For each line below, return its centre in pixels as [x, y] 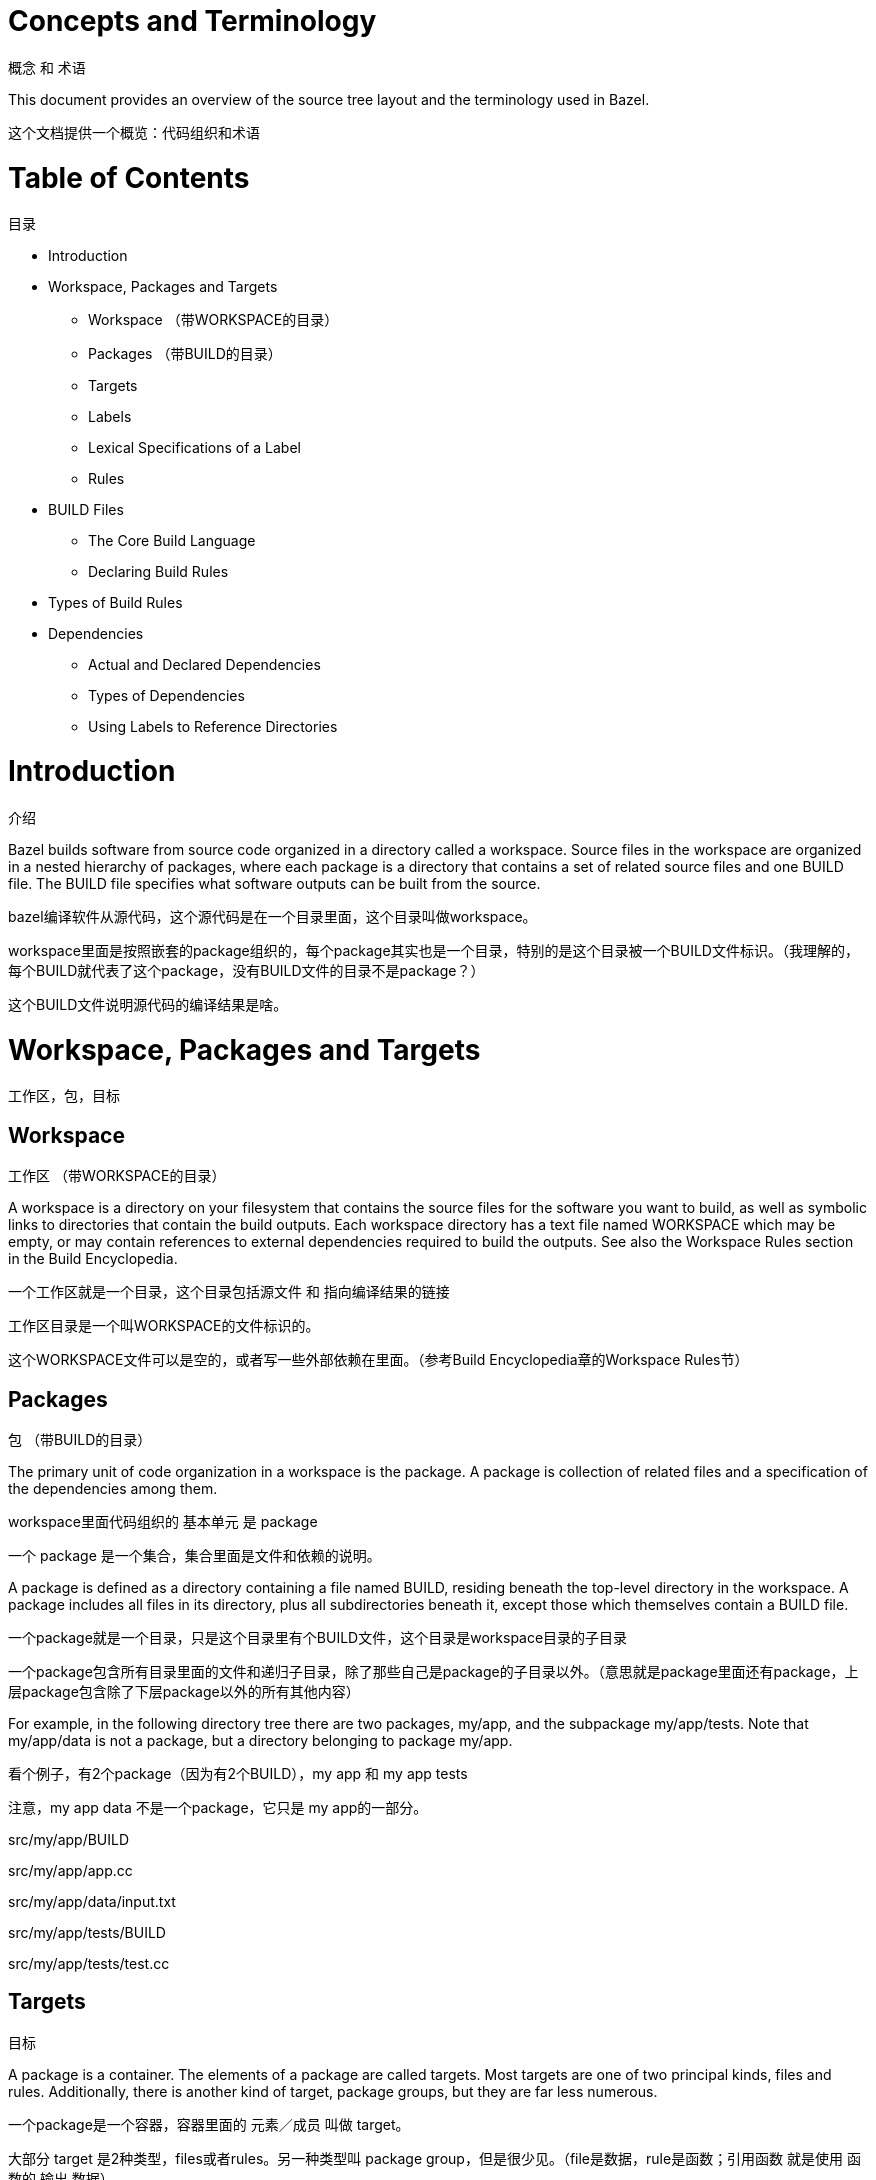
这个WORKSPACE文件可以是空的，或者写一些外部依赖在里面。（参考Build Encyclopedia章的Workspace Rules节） [378, 1360]
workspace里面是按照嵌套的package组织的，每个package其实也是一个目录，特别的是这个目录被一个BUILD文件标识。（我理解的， [433, 950]
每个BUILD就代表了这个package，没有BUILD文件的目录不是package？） [246, 970]
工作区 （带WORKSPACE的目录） [117, 1176]
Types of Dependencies [166, 696]
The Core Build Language [172, 541]
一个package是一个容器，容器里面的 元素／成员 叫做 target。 [209, 2124]
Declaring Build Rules [158, 572]
